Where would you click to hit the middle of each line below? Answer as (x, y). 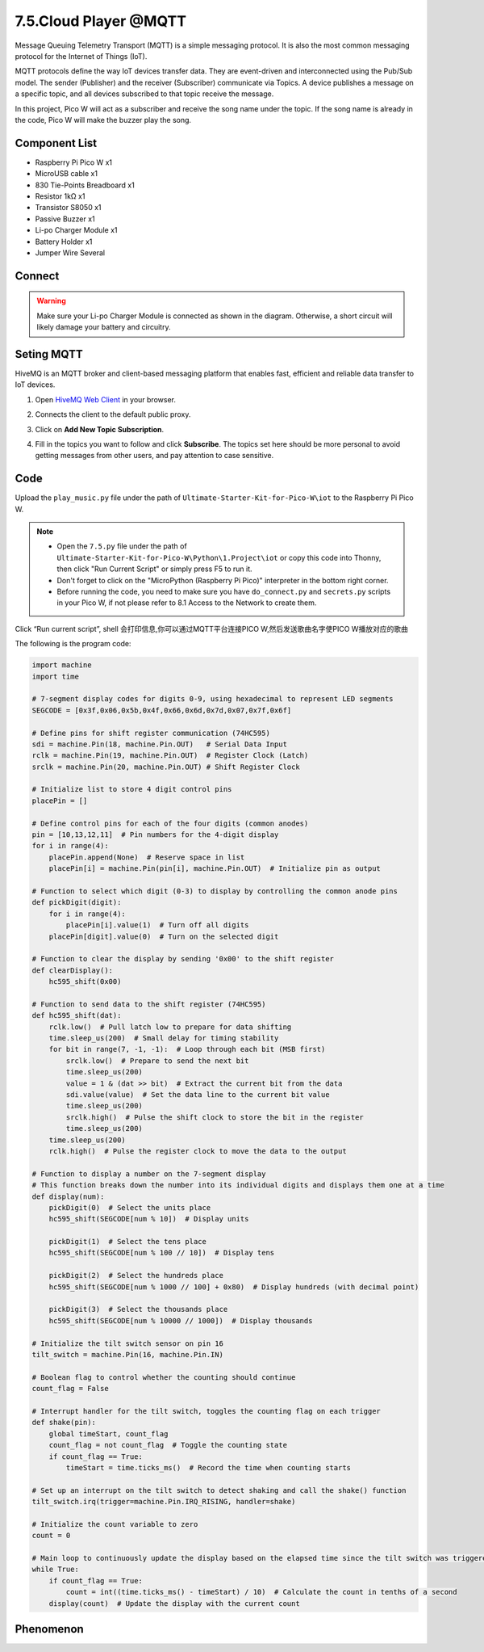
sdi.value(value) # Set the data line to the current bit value (198, 1095)
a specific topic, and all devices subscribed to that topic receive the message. (144, 94)
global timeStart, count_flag (108, 1433)
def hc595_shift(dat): (77, 1015)
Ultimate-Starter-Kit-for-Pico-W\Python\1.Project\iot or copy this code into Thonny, (219, 557)
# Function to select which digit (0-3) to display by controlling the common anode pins (215, 891)
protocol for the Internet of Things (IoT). (81, 56)
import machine (62, 665)
